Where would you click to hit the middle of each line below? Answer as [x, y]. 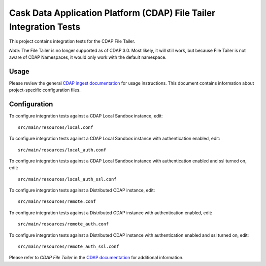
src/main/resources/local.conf [56, 127]
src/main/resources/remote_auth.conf [64, 224]
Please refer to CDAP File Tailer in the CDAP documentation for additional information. [96, 258]
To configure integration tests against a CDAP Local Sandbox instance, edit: [86, 116]
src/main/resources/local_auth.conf [62, 150]
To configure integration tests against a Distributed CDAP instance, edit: [82, 190]
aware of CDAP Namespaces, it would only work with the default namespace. [88, 57]
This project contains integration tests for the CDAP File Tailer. [72, 41]
